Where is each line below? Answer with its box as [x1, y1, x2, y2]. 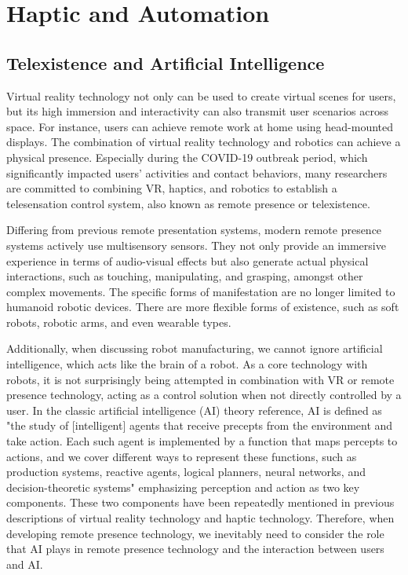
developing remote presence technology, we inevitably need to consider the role [6, 525, 384, 541]
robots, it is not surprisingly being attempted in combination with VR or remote [6, 371, 395, 387]
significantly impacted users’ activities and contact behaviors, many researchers [6, 164, 388, 181]
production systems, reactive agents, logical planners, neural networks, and [6, 463, 366, 480]
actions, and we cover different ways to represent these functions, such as [6, 448, 357, 464]
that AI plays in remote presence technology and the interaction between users [6, 540, 384, 557]
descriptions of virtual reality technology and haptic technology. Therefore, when [6, 510, 395, 526]
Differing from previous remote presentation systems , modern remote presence [6, 222, 382, 238]
